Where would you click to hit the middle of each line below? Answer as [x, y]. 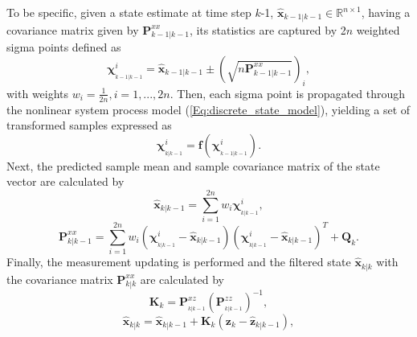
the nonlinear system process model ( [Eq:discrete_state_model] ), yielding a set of [208, 109]
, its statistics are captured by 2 [268, 29]
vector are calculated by [65, 181]
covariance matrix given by [73, 29]
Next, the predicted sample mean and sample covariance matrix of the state [193, 165]
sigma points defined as [64, 47]
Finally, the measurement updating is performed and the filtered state [179, 262]
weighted [378, 29]
